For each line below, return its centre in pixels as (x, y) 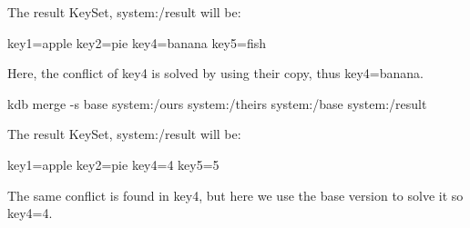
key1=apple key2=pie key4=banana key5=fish (137, 42)
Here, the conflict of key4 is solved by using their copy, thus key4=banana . (215, 73)
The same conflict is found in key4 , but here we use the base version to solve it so (235, 195)
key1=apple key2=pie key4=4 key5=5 (113, 164)
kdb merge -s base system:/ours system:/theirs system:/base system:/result (217, 103)
